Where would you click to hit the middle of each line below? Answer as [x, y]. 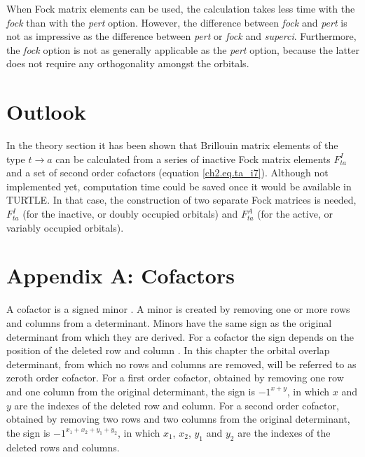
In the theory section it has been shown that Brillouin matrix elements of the [172, 145]
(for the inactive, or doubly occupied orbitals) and [130, 214]
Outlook [46, 112]
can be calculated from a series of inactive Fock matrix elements [193, 159]
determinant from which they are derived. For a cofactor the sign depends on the [180, 336]
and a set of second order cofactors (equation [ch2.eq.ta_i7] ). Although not [167, 173]
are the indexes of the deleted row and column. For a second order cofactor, [177, 405]
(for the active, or [295, 214]
